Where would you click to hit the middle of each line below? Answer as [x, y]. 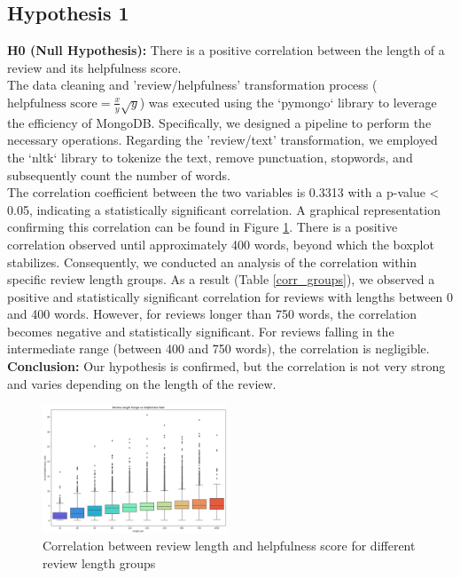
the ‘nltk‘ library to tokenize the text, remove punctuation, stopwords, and [210, 157]
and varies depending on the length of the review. [142, 383]
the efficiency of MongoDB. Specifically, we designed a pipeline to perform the [219, 122]
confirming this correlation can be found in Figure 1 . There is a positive [203, 227]
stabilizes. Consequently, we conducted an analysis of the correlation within [212, 261]
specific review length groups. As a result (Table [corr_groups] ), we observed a [221, 279]
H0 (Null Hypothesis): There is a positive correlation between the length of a [226, 50]
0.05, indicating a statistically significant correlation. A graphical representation [224, 209]
